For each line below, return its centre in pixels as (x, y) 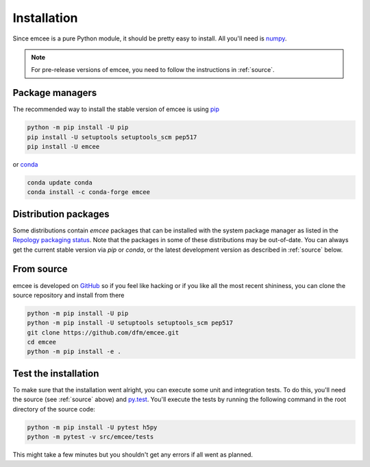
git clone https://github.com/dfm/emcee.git (103, 332)
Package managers (55, 93)
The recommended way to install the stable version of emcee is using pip (116, 109)
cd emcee (42, 342)
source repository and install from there (69, 295)
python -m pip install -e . (74, 352)
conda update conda (60, 182)
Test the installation (56, 373)
